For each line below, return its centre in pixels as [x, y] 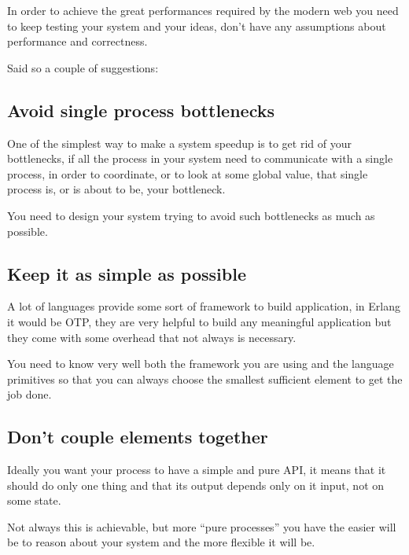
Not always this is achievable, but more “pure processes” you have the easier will [202, 526]
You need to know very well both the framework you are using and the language [201, 364]
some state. [34, 500]
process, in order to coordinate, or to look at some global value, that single [188, 173]
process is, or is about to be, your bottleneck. [116, 189]
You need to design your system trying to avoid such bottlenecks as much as [191, 215]
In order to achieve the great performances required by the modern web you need [203, 10]
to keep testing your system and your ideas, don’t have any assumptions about [197, 26]
